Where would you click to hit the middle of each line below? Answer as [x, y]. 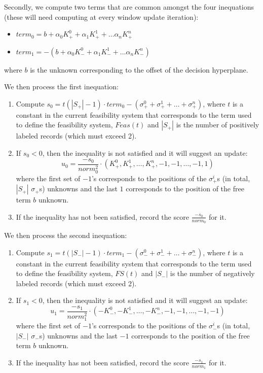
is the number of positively [218, 125]
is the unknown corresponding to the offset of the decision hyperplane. [139, 69]
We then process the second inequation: [66, 235]
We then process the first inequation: [61, 87]
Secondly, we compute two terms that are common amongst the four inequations [129, 7]
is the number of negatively [212, 273]
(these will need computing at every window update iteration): [101, 16]
